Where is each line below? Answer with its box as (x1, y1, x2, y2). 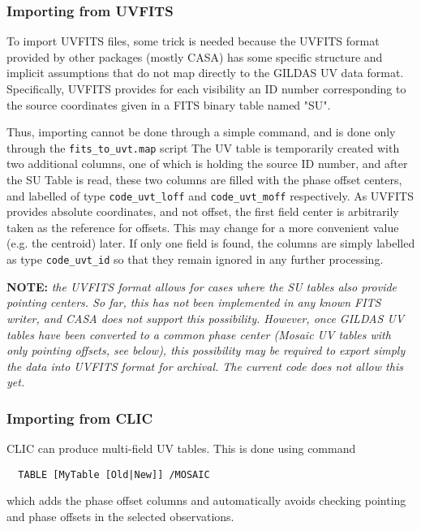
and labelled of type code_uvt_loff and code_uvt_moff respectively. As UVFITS (6, 187, 414, 204)
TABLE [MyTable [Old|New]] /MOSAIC (18, 468, 210, 480)
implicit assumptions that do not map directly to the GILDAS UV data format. (6, 64, 404, 81)
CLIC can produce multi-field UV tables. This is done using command (6, 440, 356, 457)
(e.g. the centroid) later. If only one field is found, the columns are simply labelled (6, 235, 415, 252)
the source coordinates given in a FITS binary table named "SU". (6, 96, 331, 113)
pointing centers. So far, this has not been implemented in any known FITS (6, 294, 381, 311)
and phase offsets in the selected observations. (6, 507, 234, 524)
